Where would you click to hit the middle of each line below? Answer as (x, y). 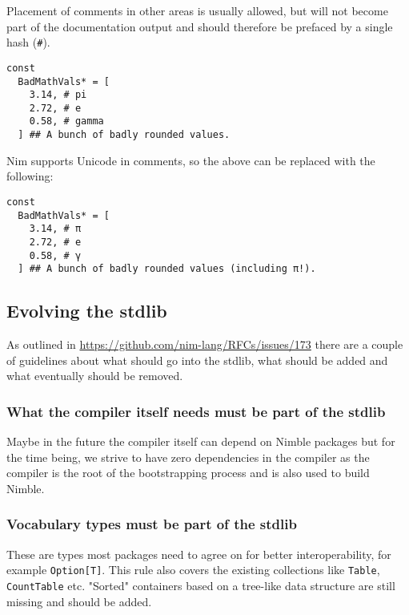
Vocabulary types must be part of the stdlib (152, 524)
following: (30, 176)
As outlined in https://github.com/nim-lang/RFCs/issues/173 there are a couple (205, 344)
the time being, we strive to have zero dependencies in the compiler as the (188, 457)
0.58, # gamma (66, 121)
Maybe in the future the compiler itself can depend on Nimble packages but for (201, 441)
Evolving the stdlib (87, 311)
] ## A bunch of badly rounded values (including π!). (167, 269)
